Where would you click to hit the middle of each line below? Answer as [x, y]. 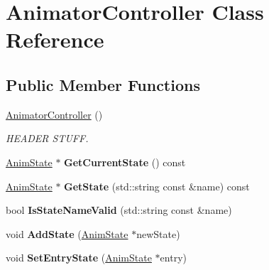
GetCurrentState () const [125, 162]
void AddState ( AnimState [67, 233]
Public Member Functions [103, 84]
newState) [158, 233]
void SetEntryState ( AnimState [79, 258]
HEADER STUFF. [47, 138]
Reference [55, 39]
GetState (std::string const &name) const [157, 186]
